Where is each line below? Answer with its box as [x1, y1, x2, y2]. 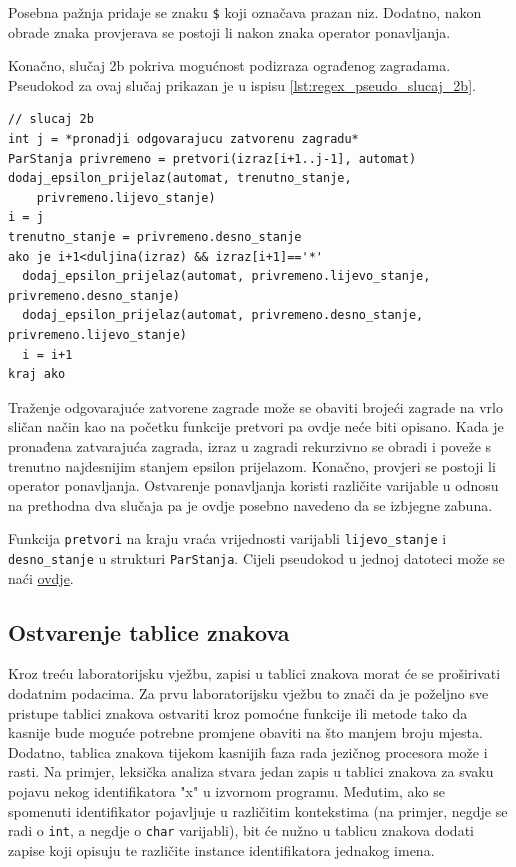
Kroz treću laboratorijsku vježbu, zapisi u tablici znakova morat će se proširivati [8, 663, 501, 684]
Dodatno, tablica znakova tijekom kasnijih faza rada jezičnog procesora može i [8, 741, 488, 762]
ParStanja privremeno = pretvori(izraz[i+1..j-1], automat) [8, 151, 417, 166]
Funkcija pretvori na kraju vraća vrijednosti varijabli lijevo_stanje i [8, 528, 447, 549]
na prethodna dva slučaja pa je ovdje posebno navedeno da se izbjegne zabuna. [8, 494, 493, 515]
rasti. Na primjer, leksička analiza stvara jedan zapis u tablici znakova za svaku [8, 761, 494, 782]
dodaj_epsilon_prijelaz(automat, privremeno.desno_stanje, [22, 308, 424, 323]
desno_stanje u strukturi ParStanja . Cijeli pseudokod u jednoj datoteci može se [8, 547, 505, 568]
